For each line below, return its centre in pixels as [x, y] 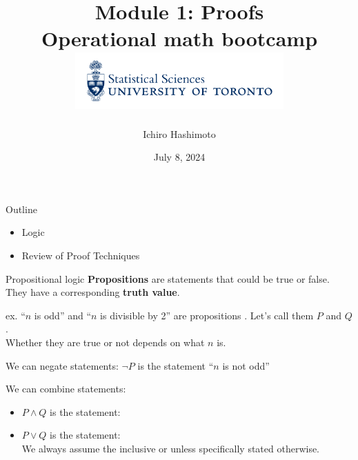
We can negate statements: [62, 365]
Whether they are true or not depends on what [105, 342]
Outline [21, 209]
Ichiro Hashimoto [179, 133]
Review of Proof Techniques [81, 256]
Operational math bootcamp [179, 38]
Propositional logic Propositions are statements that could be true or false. [168, 278]
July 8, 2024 [179, 157]
